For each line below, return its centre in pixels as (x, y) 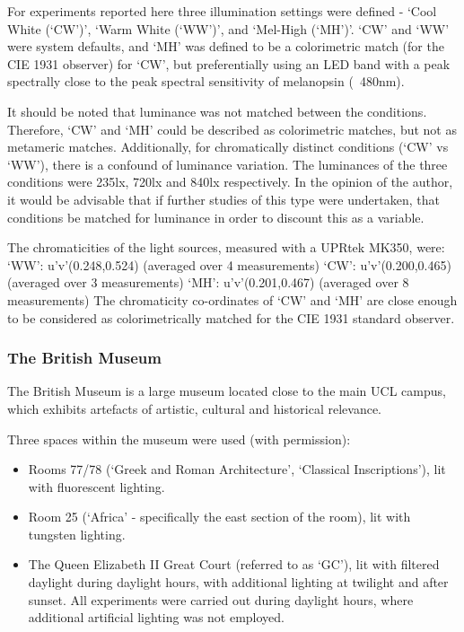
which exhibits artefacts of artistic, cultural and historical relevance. (195, 408)
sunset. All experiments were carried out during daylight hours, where (221, 599)
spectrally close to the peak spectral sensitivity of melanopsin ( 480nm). (206, 81)
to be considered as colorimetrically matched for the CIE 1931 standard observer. (231, 317)
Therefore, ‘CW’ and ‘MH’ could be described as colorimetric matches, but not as (232, 129)
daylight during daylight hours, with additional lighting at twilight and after (238, 582)
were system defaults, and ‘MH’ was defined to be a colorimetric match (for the (226, 46)
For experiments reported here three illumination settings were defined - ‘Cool (222, 11)
